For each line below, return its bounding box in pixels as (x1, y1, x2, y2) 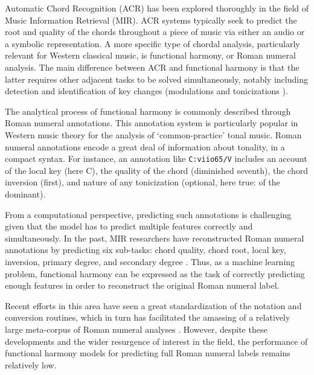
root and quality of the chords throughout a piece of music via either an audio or (5, 25, 305, 38)
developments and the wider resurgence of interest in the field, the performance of (5, 335, 308, 347)
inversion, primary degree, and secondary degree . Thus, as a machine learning (5, 255, 295, 268)
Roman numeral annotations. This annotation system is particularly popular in (5, 117, 298, 129)
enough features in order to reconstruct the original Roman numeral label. (5, 279, 280, 292)
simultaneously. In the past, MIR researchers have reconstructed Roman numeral (5, 231, 304, 244)
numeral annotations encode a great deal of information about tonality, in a (5, 140, 285, 153)
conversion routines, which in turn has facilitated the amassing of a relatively (5, 311, 290, 324)
